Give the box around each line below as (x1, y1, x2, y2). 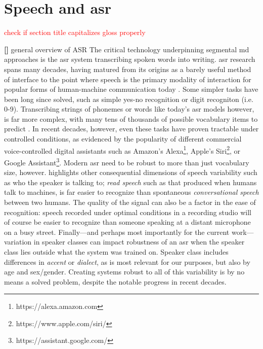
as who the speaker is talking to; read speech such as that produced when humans (4, 177, 257, 187)
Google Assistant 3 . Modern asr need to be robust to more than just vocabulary (4, 155, 249, 167)
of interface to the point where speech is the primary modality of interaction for (4, 74, 251, 84)
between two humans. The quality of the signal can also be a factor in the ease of (4, 196, 256, 207)
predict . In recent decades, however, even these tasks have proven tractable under (4, 123, 259, 134)
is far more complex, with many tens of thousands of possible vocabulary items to (4, 113, 258, 124)
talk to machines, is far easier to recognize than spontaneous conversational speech (4, 187, 259, 197)
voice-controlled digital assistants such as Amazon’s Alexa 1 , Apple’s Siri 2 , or (4, 144, 241, 156)
